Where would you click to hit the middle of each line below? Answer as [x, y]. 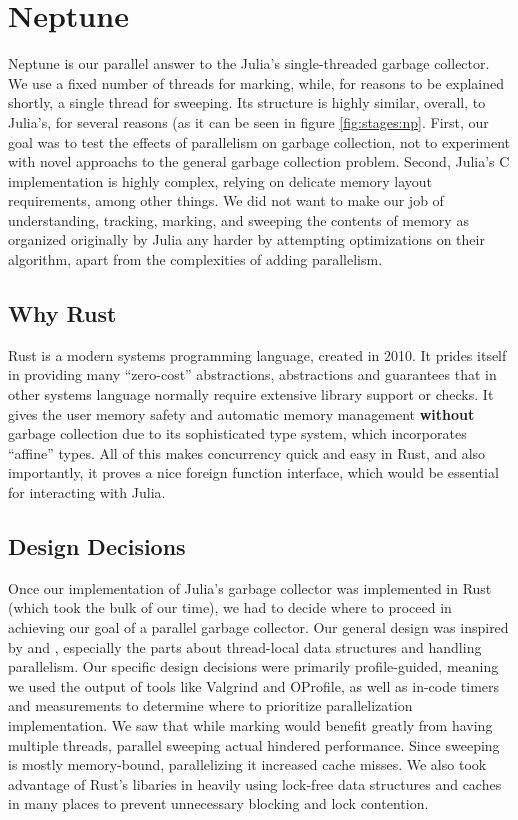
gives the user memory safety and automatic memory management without [241, 413]
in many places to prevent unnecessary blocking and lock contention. [218, 803]
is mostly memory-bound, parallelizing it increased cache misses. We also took [247, 764]
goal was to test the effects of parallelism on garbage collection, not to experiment [259, 141]
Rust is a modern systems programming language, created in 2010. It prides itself [257, 354]
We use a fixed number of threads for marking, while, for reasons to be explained [256, 82]
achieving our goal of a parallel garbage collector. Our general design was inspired [258, 627]
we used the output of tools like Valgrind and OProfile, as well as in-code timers [254, 685]
